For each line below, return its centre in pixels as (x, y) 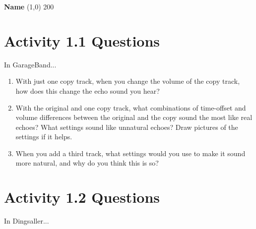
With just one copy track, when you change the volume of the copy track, (128, 81)
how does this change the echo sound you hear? (88, 90)
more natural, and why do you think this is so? (87, 163)
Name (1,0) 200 (29, 6)
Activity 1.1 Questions (82, 40)
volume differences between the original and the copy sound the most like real (134, 117)
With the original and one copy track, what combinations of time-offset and (131, 107)
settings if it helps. (44, 137)
